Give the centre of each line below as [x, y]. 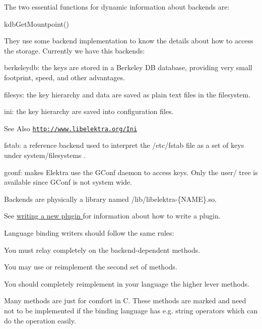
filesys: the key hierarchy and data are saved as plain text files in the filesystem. [127, 94]
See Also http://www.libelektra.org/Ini [71, 128]
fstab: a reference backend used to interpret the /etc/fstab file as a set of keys [124, 145]
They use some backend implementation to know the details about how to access [129, 41]
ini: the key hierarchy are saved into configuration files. [89, 111]
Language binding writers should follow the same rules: [89, 232]
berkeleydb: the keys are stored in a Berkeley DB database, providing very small [128, 67]
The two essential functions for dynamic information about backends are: [117, 7]
